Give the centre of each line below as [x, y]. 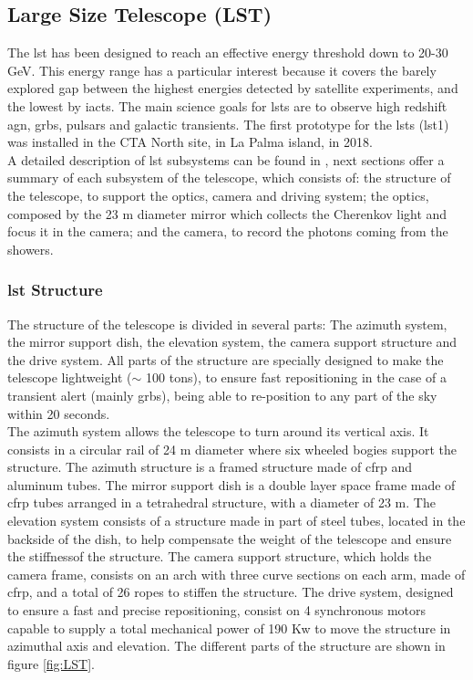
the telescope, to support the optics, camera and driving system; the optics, [218, 195]
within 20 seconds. [59, 413]
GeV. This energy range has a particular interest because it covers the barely [222, 70]
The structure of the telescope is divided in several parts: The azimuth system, [227, 324]
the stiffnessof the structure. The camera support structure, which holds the [220, 556]
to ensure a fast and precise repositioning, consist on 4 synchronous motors [216, 610]
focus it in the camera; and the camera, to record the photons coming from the [228, 231]
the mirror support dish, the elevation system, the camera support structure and [232, 342]
